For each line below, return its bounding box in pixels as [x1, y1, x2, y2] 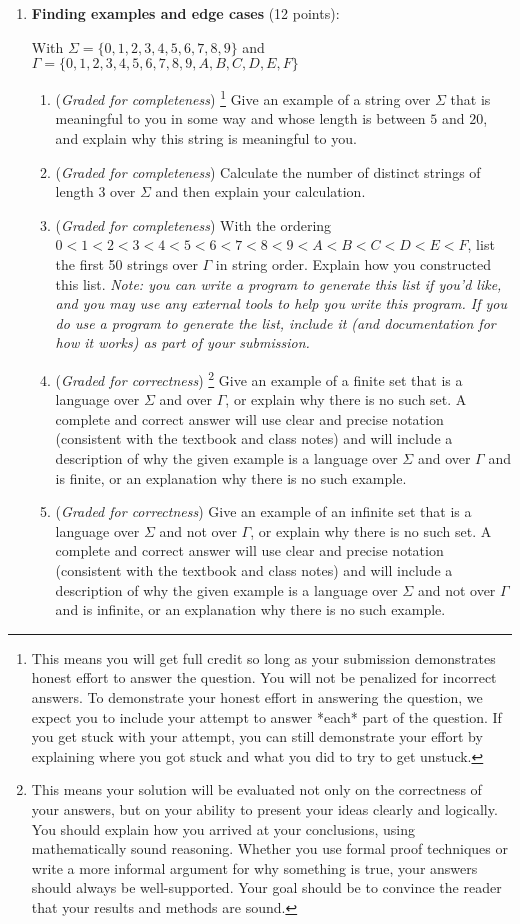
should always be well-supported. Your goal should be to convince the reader [31, 877, 502, 898]
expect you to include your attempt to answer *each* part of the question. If [31, 706, 502, 727]
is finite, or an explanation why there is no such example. [55, 467, 407, 488]
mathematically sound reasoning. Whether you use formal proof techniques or [31, 838, 508, 859]
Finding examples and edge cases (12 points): [31, 3, 340, 23]
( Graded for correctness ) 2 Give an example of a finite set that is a [55, 366, 463, 390]
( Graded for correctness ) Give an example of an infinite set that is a [55, 501, 472, 522]
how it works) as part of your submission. [55, 332, 310, 353]
